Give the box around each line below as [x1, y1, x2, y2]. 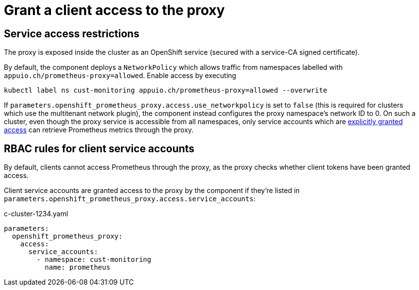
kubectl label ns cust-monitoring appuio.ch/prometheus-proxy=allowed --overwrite [4, 86, 327, 95]
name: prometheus [45, 263, 111, 272]
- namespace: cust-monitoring [36, 256, 151, 264]
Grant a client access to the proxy [4, 2, 225, 18]
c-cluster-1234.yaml [4, 209, 68, 218]
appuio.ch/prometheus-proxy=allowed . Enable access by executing [4, 71, 236, 80]
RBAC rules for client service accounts [4, 142, 195, 155]
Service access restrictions [4, 27, 139, 40]
